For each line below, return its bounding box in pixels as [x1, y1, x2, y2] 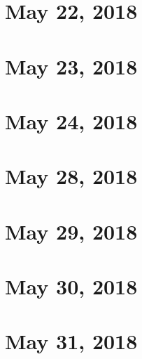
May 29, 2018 [5, 216, 138, 245]
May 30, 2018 [5, 272, 138, 301]
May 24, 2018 [5, 106, 138, 135]
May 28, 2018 [5, 162, 138, 190]
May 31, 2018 [5, 327, 138, 355]
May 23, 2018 [5, 51, 138, 80]
